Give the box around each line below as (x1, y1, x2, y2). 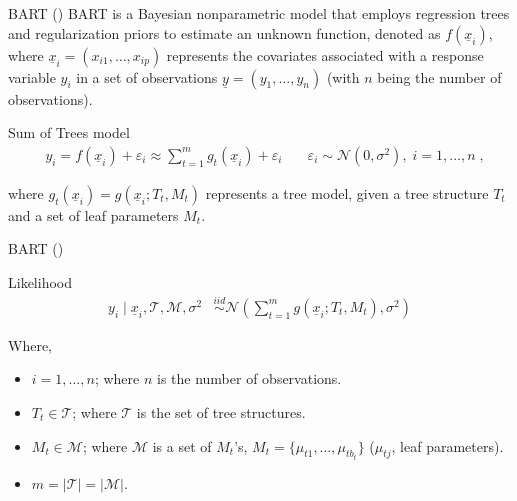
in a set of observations (76, 66, 218, 87)
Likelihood (8, 272, 72, 292)
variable (8, 66, 56, 87)
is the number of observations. (156, 368, 342, 389)
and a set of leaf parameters (8, 204, 179, 225)
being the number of (377, 66, 502, 87)
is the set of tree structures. (136, 402, 306, 423)
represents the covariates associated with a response (166, 44, 484, 65)
